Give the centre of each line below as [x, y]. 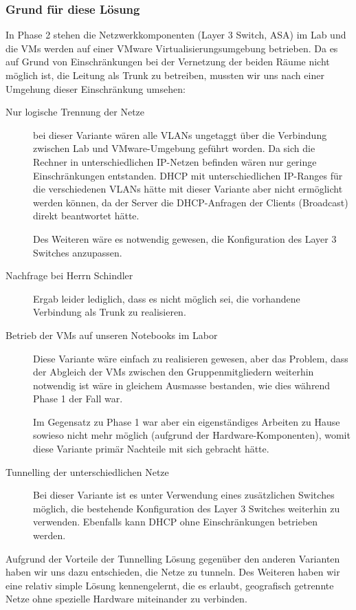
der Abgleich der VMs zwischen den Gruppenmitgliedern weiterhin [174, 372]
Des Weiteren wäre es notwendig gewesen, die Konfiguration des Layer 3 [185, 238]
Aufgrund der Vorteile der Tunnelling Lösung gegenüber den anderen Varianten [173, 558]
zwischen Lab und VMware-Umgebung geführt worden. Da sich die [174, 148]
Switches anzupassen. [78, 252]
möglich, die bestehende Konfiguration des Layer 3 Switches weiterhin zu [187, 508]
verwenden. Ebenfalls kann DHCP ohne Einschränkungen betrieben [176, 522]
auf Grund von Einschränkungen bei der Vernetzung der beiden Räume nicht [168, 62]
